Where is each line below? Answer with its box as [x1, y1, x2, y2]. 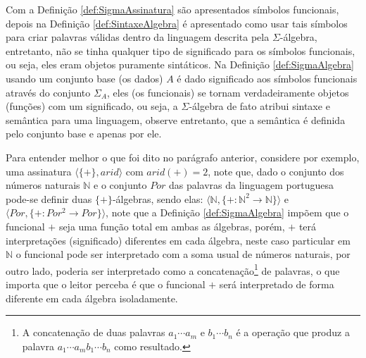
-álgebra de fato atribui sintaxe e [189, 99, 330, 113]
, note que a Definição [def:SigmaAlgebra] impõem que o [106, 205, 349, 220]
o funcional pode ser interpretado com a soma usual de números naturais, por [15, 247, 351, 261]
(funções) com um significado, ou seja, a [6, 99, 178, 113]
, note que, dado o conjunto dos [208, 163, 344, 178]
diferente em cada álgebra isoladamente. [6, 290, 178, 305]
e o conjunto [94, 178, 147, 192]
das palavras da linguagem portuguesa [168, 178, 334, 192]
